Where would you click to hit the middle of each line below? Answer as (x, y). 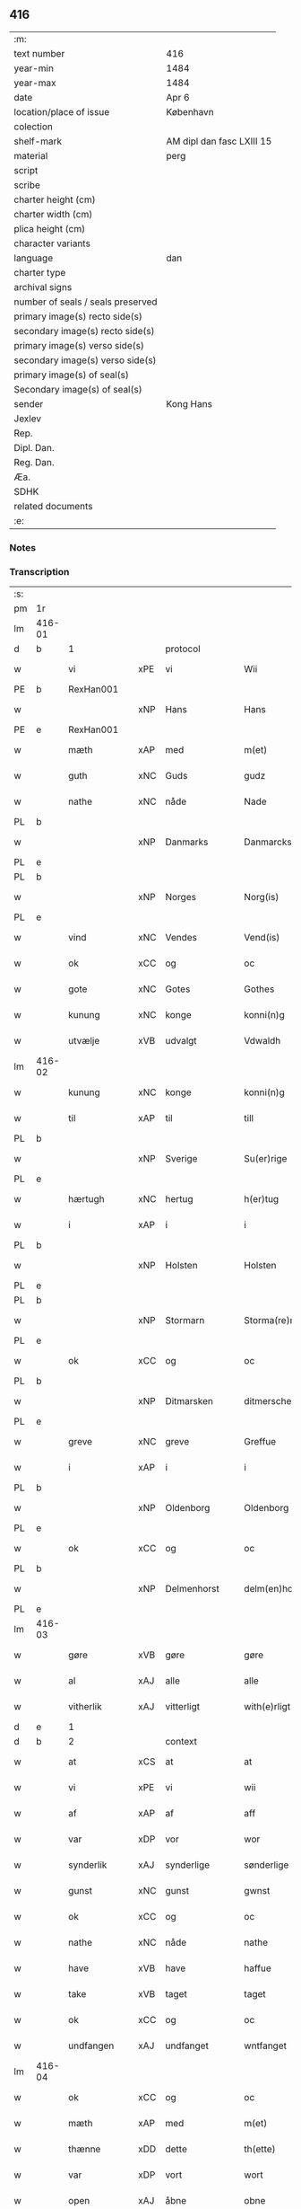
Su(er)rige (266, 1159)
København (190, 111)
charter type (40, 272)
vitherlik (86, 1707)
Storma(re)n (270, 1321)
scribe (27, 185)
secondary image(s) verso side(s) (85, 360)
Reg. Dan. (34, 462)
